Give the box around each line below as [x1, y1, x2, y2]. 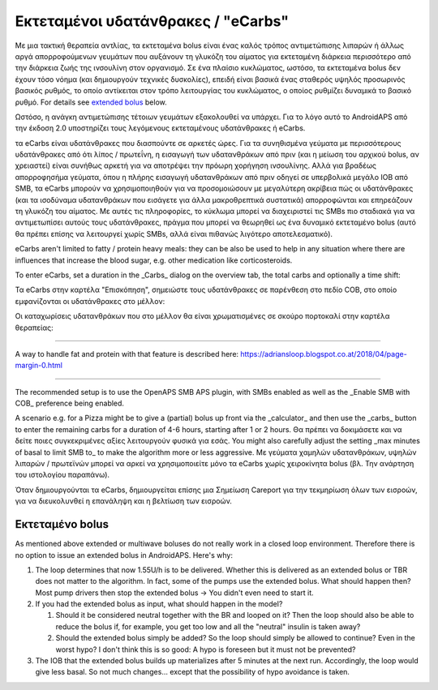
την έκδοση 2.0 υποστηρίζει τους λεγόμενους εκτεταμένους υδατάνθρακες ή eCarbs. [15, 123, 306, 133]
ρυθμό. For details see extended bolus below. [15, 97, 168, 107]
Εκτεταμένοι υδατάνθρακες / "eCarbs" [15, 12, 290, 30]
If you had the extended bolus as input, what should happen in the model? [35, 599, 283, 609]
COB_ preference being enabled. [15, 398, 125, 409]
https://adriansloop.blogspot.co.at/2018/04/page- [240, 349, 407, 358]
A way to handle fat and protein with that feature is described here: [15, 349, 239, 358]
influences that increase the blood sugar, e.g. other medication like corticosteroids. [15, 255, 293, 265]
